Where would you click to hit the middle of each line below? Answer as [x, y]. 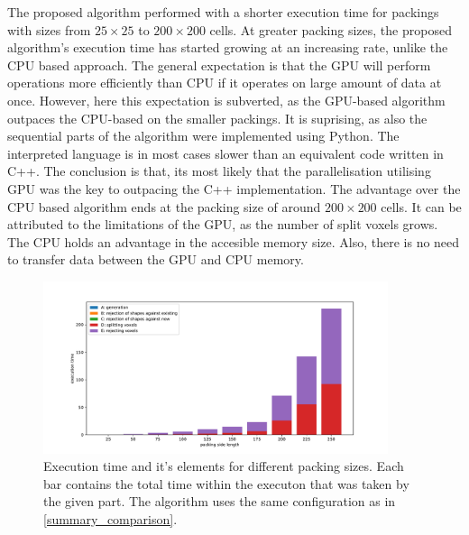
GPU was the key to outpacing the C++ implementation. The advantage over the [234, 188]
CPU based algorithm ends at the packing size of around [164, 206]
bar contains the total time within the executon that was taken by [226, 483]
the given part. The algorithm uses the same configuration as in [220, 501]
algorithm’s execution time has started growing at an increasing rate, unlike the [228, 47]
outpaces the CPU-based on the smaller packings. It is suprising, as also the [217, 118]
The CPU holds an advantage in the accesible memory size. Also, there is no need [234, 241]
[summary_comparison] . [110, 519]
